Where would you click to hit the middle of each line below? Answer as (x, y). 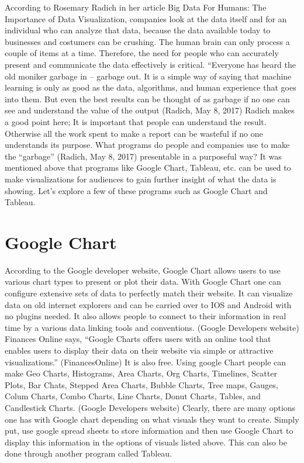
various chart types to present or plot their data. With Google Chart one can (143, 281)
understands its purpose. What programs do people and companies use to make (147, 145)
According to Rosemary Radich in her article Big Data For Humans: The (136, 7)
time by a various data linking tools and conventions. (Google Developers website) (152, 327)
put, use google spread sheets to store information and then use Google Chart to (149, 431)
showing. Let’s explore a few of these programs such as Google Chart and (136, 190)
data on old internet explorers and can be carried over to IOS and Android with (148, 304)
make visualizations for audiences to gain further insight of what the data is (141, 179)
